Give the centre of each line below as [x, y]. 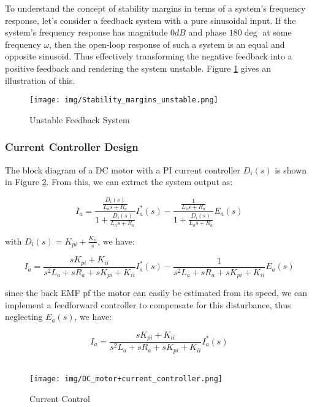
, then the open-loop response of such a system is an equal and [167, 44]
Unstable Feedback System [80, 119]
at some [277, 32]
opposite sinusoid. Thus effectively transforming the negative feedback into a [149, 56]
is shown [291, 169]
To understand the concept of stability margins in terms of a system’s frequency [155, 8]
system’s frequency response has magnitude [86, 32]
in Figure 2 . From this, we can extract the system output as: [119, 182]
